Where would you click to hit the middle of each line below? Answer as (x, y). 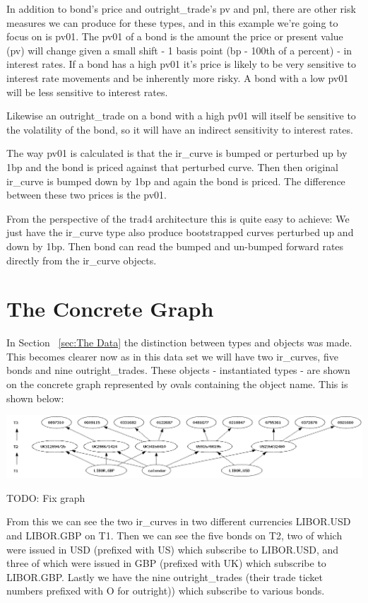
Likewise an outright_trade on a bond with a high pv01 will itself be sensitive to (181, 116)
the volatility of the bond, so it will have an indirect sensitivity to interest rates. (180, 129)
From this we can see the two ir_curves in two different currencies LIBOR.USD (179, 521)
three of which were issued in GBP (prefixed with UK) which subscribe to (166, 563)
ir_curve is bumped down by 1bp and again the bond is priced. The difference (176, 181)
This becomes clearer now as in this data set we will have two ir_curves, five (172, 356)
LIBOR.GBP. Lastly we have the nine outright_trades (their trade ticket (165, 576)
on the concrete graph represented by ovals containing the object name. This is (177, 384)
